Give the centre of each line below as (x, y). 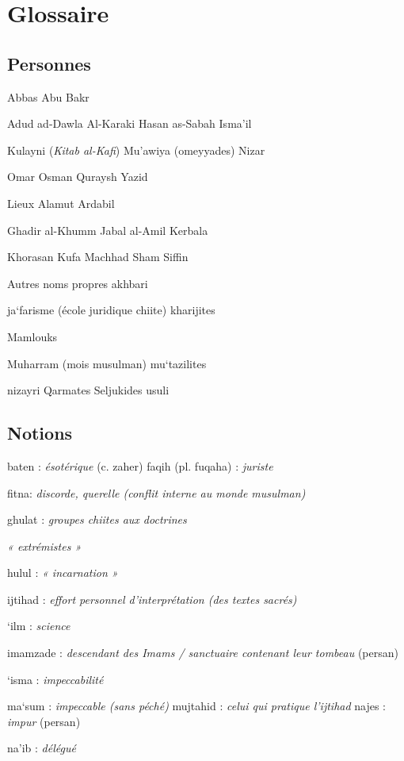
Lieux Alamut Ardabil (61, 203)
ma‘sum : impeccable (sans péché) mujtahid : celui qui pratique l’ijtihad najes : (197, 706)
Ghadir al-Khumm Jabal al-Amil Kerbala (108, 230)
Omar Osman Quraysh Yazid (78, 177)
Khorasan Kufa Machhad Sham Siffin (98, 257)
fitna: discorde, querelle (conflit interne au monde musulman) (156, 492)
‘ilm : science (39, 626)
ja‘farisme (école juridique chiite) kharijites (111, 310)
